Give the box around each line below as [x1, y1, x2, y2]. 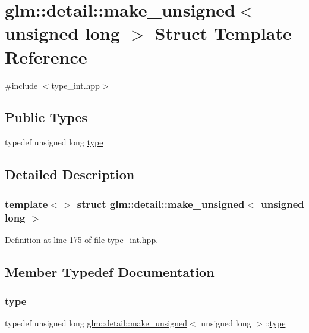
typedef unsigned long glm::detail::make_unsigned [5, 317, 188, 329]
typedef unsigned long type [5, 136, 103, 148]
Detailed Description [5, 165, 135, 183]
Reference [5, 44, 87, 69]
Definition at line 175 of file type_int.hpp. [5, 233, 159, 245]
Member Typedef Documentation [5, 262, 215, 281]
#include [5, 79, 38, 91]
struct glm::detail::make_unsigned [77, 196, 245, 211]
